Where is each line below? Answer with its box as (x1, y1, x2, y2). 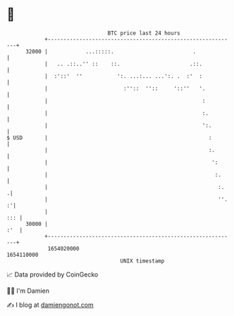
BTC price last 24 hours (107, 30, 180, 37)
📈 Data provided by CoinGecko (6, 270, 99, 279)
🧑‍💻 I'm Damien (6, 286, 50, 295)
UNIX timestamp (120, 257, 165, 265)
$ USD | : (6, 134, 212, 141)
